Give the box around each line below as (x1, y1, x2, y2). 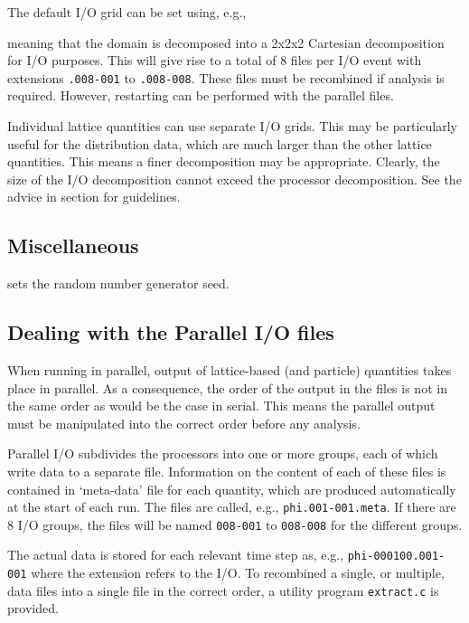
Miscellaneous (7, 231, 139, 260)
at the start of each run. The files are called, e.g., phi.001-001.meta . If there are (7, 497, 456, 516)
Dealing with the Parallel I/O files (7, 318, 334, 346)
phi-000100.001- (347, 550, 446, 563)
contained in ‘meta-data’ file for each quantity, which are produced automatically (7, 479, 456, 498)
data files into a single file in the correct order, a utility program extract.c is (7, 581, 439, 599)
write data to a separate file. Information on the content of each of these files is (7, 461, 446, 480)
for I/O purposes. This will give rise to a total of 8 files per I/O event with (7, 51, 422, 70)
